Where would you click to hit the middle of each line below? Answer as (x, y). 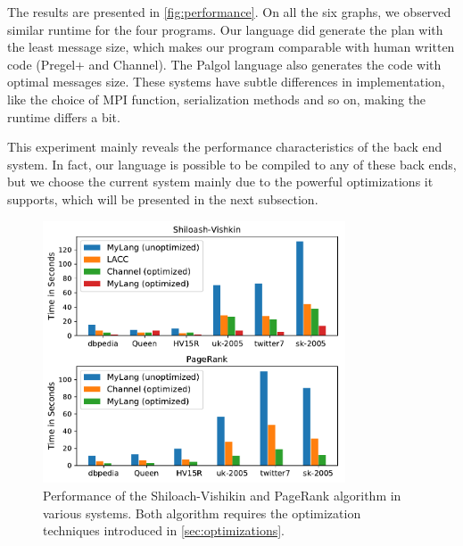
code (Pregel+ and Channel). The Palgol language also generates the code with (224, 64)
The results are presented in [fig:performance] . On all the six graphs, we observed (229, 12)
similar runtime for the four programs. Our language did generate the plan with (225, 29)
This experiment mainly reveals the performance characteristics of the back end (225, 147)
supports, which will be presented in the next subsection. (163, 199)
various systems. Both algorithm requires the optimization (202, 513)
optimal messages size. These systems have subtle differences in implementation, (226, 82)
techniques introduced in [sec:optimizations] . (164, 530)
